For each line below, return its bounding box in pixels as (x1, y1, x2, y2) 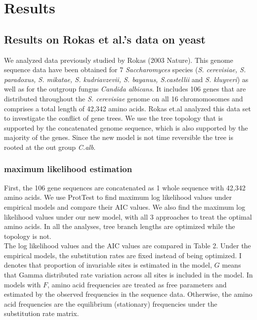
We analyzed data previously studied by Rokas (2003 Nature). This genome (4, 54, 233, 65)
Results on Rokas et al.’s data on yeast (4, 31, 206, 46)
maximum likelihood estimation (4, 163, 132, 175)
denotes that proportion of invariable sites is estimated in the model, (4, 260, 212, 270)
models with (4, 279, 41, 289)
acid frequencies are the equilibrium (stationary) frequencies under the (4, 298, 217, 309)
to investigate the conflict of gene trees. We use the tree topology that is (4, 113, 223, 123)
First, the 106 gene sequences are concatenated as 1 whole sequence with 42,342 (4, 182, 246, 192)
